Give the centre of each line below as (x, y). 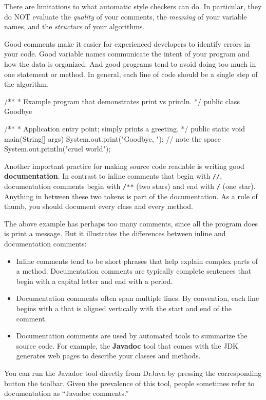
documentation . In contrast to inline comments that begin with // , (113, 176)
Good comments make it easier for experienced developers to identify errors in (127, 43)
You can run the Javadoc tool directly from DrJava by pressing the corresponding (133, 373)
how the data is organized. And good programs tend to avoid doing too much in (130, 63)
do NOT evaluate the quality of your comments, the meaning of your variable (126, 16)
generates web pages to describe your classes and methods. (108, 356)
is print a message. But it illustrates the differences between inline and (115, 233)
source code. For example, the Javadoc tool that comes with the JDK (127, 345)
